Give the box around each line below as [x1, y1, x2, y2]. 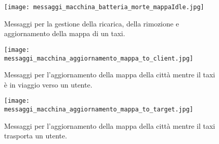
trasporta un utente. [4, 130, 67, 141]
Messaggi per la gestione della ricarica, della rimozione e [4, 18, 179, 28]
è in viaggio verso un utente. [4, 79, 92, 90]
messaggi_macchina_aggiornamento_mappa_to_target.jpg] [4, 106, 194, 113]
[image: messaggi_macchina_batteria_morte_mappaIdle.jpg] [4, 4, 204, 11]
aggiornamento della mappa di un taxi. [4, 28, 126, 39]
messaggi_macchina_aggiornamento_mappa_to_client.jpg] [4, 54, 194, 62]
